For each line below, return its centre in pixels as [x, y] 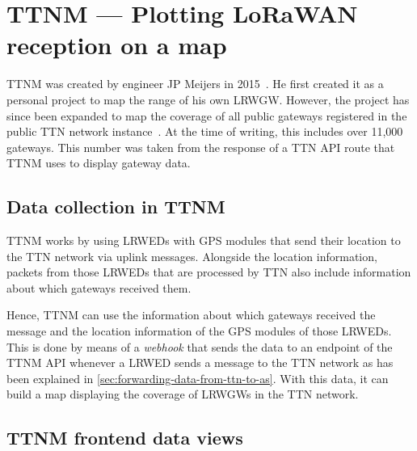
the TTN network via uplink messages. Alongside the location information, [192, 256]
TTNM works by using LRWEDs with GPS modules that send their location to [204, 240]
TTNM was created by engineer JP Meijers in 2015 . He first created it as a [195, 84]
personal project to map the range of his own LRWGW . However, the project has [208, 99]
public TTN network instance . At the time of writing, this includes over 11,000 [205, 131]
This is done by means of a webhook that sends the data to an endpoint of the [200, 346]
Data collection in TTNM [116, 207]
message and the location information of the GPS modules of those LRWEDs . [199, 331]
